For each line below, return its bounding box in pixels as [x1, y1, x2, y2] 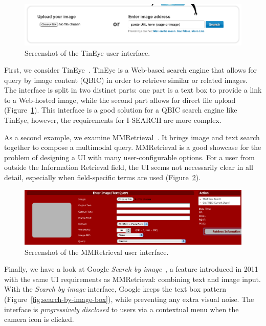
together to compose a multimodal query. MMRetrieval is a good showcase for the [4, 142, 261, 153]
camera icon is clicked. [4, 314, 74, 324]
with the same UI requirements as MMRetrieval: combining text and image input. [4, 273, 261, 284]
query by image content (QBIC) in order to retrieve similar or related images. [4, 74, 248, 85]
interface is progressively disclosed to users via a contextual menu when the [4, 303, 239, 314]
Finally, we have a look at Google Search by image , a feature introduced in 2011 [4, 264, 258, 274]
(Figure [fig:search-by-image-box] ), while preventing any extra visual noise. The [4, 293, 254, 304]
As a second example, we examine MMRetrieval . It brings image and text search [4, 132, 260, 142]
